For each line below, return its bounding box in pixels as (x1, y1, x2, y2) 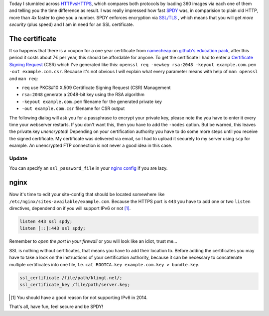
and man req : (9, 75, 38, 82)
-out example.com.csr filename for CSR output (21, 105, 125, 111)
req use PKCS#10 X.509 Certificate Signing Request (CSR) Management (21, 85, 171, 91)
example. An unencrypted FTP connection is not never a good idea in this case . (9, 142, 173, 149)
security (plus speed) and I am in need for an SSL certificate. (9, 21, 134, 27)
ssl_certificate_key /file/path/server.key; (19, 282, 131, 287)
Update (9, 155, 27, 162)
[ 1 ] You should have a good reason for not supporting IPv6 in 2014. (10, 294, 148, 301)
